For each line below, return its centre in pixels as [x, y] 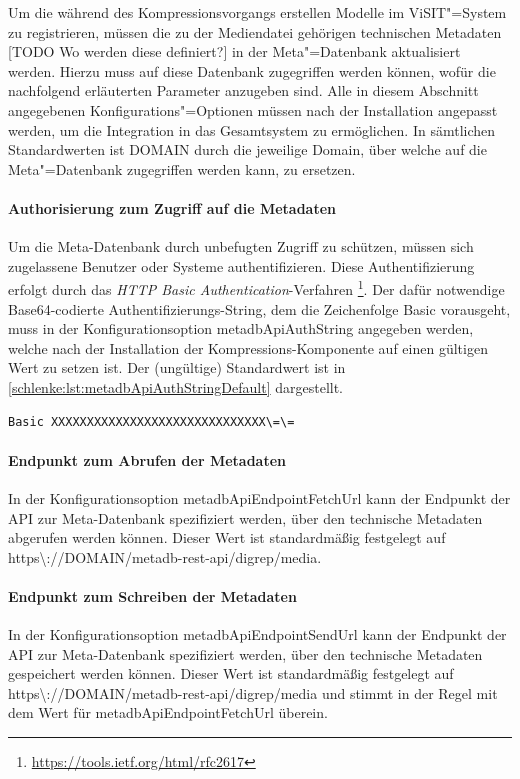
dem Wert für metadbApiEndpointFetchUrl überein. [168, 712]
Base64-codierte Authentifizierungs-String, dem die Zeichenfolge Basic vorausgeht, [259, 308]
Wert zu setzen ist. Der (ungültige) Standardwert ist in [177, 367]
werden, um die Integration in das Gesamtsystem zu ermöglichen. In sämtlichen [252, 129]
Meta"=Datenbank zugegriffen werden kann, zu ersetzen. [182, 168]
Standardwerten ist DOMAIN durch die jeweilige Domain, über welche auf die [247, 149]
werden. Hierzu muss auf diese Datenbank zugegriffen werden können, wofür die [252, 70]
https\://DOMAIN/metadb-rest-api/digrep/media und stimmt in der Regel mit [253, 692]
